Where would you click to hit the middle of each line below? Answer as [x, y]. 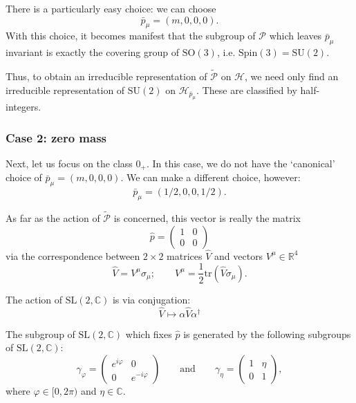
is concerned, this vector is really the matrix [207, 218]
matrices [185, 255]
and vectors [239, 255]
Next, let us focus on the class [69, 163]
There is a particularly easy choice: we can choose [111, 8]
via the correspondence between [73, 255]
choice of [24, 177]
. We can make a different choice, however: [210, 177]
